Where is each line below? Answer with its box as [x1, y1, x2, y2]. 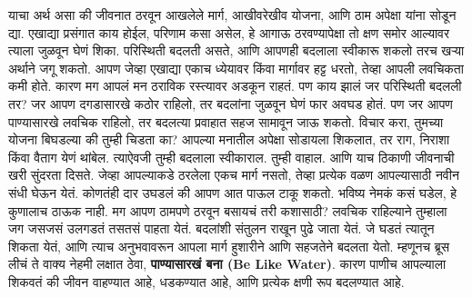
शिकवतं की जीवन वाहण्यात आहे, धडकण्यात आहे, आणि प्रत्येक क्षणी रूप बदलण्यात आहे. [8, 272, 405, 291]
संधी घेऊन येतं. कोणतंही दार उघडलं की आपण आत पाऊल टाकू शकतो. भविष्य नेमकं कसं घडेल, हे [8, 183, 457, 202]
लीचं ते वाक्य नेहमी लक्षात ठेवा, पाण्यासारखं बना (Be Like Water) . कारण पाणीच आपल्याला [8, 254, 447, 273]
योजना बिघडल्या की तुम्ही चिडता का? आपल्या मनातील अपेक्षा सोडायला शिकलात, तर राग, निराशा [8, 130, 450, 149]
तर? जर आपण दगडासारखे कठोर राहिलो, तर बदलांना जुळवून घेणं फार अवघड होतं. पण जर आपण [8, 94, 453, 113]
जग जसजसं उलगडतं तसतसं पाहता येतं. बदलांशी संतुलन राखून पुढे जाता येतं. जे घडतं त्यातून [8, 219, 435, 238]
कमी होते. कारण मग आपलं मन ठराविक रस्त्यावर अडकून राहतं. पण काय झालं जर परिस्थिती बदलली [8, 76, 462, 95]
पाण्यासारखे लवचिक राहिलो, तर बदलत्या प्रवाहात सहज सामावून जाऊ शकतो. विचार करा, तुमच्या [8, 112, 444, 131]
